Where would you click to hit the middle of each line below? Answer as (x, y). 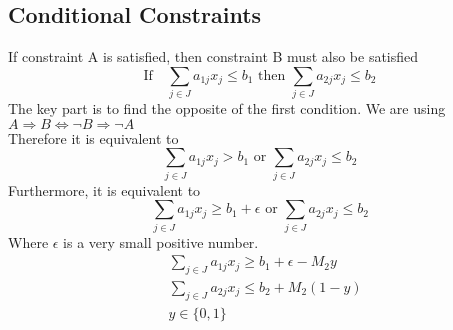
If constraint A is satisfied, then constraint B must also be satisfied (213, 56)
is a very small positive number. (161, 241)
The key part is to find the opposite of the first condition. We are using (227, 108)
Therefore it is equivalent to (93, 137)
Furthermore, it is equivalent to (104, 189)
